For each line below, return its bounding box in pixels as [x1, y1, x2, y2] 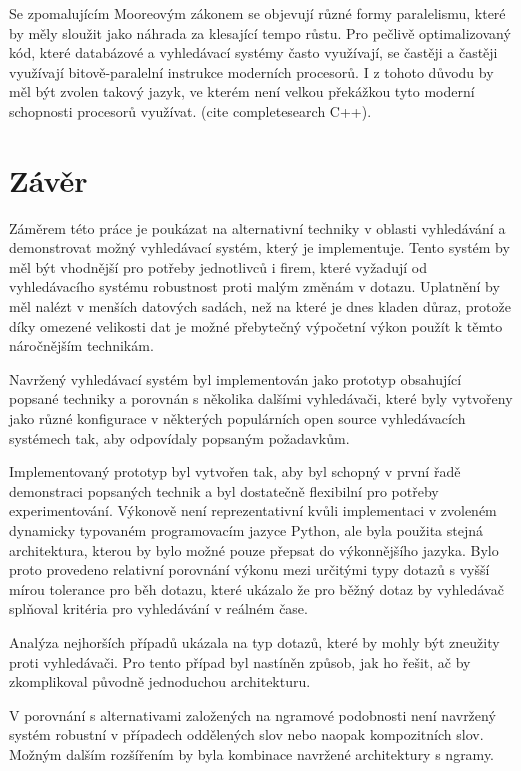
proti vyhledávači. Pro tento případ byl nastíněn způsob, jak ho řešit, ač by [9, 651, 471, 672]
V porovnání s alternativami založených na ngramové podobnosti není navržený [9, 704, 496, 725]
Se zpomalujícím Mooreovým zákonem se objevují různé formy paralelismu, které [9, 3, 506, 23]
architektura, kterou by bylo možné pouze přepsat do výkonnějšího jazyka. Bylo [9, 539, 499, 560]
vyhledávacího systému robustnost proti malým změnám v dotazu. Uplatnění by [9, 276, 500, 297]
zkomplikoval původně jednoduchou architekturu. [9, 671, 311, 692]
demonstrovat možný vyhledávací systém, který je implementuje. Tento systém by [9, 237, 510, 258]
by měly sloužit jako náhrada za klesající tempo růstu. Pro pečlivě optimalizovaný [9, 22, 511, 43]
